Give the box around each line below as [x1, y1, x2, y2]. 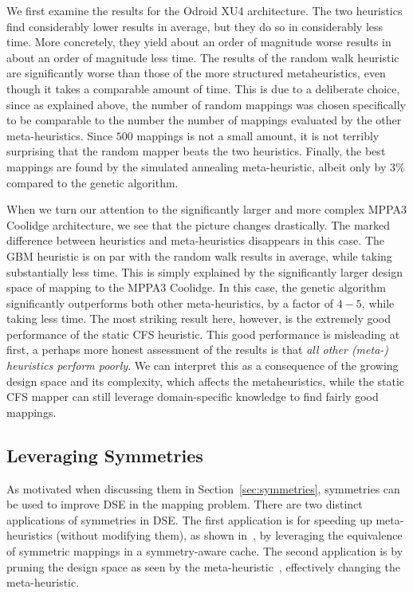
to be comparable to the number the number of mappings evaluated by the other [6, 112, 402, 128]
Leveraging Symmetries [6, 442, 203, 467]
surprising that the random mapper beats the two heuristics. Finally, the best [6, 143, 386, 159]
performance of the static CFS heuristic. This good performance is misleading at [6, 325, 400, 342]
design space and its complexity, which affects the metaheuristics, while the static [6, 372, 405, 389]
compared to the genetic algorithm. [6, 174, 179, 190]
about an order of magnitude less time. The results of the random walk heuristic [6, 49, 399, 65]
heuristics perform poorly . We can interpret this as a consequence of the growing [6, 357, 399, 374]
